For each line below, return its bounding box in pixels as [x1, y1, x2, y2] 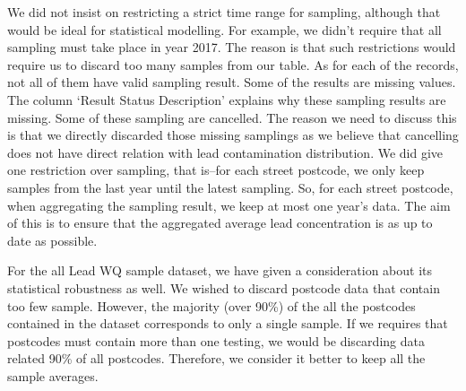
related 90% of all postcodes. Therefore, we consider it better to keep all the [7, 349, 426, 368]
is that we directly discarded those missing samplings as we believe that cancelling [7, 126, 459, 144]
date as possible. [7, 230, 98, 249]
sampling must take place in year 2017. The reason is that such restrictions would [7, 38, 456, 56]
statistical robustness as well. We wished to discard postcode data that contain [7, 278, 440, 297]
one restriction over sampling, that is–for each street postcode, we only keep [7, 161, 425, 179]
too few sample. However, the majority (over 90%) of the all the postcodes [7, 296, 416, 315]
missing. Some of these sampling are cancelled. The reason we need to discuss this [7, 108, 457, 126]
